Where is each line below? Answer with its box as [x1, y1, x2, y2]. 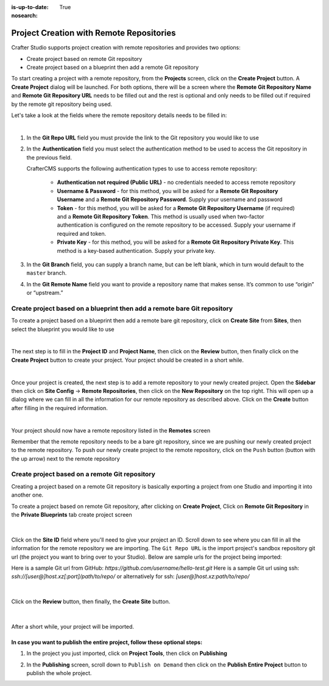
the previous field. [26, 154, 73, 161]
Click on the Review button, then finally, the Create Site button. [11, 598, 171, 606]
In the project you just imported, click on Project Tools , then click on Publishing [26, 649, 228, 657]
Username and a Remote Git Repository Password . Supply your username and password [57, 196, 283, 203]
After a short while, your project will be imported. [11, 623, 134, 630]
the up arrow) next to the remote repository [11, 454, 120, 462]
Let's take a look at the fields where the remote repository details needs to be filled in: [11, 111, 227, 119]
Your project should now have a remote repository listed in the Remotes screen [11, 426, 211, 434]
